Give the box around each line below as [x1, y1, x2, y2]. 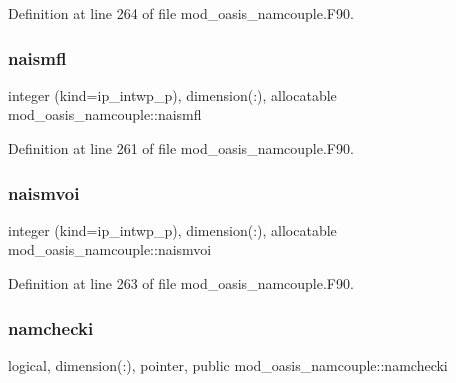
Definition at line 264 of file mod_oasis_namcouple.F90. [8, 3, 354, 23]
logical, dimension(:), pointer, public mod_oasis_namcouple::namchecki [8, 354, 448, 375]
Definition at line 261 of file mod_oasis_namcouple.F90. [8, 138, 354, 158]
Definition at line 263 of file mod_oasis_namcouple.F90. [8, 273, 354, 293]
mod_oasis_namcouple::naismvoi [8, 239, 212, 260]
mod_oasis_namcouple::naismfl [8, 104, 202, 125]
